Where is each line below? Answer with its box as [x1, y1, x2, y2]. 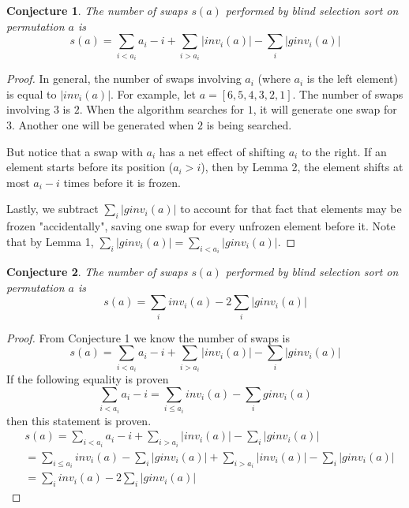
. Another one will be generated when [12, 116, 194, 133]
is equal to [6, 85, 57, 102]
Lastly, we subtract [6, 200, 99, 217]
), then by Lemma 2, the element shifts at [201, 159, 403, 175]
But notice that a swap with [6, 143, 143, 159]
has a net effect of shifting [159, 143, 286, 159]
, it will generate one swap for [253, 101, 397, 118]
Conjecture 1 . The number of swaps [6, 2, 188, 18]
